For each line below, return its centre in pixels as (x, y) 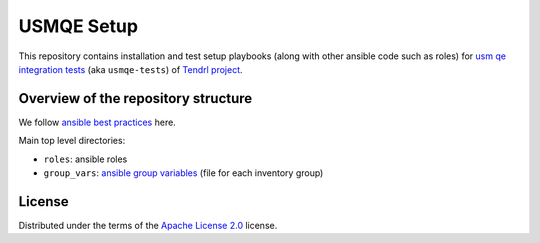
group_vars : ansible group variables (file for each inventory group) (183, 173)
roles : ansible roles (85, 159)
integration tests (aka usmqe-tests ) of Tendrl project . (131, 69)
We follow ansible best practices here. (97, 122)
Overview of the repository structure (135, 98)
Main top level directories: (72, 141)
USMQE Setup (78, 26)
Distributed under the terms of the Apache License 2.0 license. (148, 225)
